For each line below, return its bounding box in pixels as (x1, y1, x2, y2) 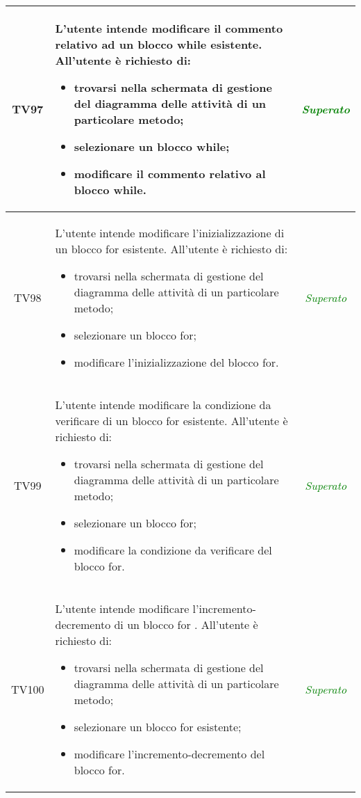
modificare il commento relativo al (74, 166, 266, 182)
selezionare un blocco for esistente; (74, 719, 242, 735)
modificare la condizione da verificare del (74, 542, 272, 558)
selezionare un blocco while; (74, 138, 230, 154)
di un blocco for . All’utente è (114, 616, 258, 632)
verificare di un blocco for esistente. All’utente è (55, 413, 288, 429)
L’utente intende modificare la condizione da (55, 397, 271, 413)
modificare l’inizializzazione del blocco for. (74, 354, 279, 370)
